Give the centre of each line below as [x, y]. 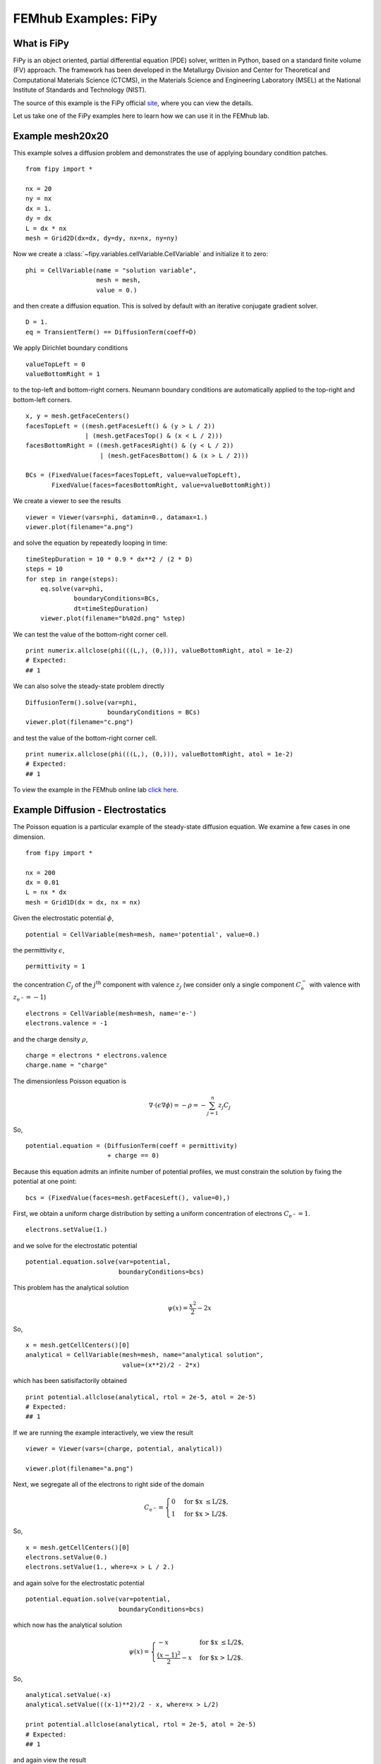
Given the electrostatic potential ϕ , [64, 918]
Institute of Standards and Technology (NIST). [80, 90]
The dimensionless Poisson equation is [70, 1081]
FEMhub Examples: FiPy [85, 18]
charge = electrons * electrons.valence [96, 1055]
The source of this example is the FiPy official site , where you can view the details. [133, 103]
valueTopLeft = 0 [55, 364]
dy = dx [39, 218]
